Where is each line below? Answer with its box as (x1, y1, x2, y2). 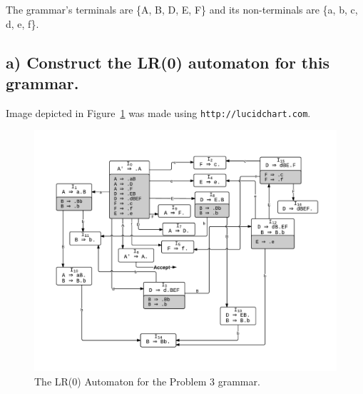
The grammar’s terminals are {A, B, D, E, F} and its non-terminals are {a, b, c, (6, 2, 358, 16)
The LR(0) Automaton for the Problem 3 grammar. (34, 373, 260, 388)
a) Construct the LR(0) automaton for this (6, 51, 329, 73)
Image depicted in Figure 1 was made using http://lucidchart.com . (6, 105, 311, 120)
